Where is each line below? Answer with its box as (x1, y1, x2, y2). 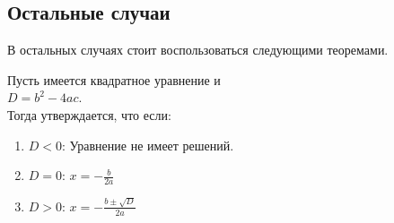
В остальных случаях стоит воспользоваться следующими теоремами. (7, 40, 389, 59)
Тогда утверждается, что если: (7, 105, 171, 124)
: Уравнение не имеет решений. (62, 135, 234, 154)
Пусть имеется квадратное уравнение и (7, 70, 221, 89)
